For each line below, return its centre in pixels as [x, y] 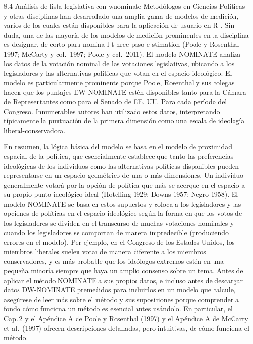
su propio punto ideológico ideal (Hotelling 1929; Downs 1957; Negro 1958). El [121, 194]
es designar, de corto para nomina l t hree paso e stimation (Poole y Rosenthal [122, 44]
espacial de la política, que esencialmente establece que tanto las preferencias [119, 156]
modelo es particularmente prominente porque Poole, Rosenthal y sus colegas [119, 82]
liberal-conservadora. [35, 130]
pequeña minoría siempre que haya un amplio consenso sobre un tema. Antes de [124, 271]
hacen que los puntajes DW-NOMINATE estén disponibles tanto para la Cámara [125, 92]
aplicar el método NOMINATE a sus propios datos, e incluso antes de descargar [124, 280]
